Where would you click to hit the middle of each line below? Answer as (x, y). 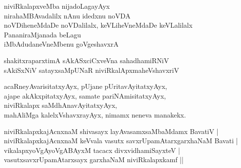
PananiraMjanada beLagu (43, 34)
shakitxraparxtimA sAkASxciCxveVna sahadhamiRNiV (86, 60)
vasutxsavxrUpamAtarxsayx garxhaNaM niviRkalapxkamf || (94, 160)
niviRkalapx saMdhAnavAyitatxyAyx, (61, 105)
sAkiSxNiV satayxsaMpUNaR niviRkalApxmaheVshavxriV (92, 70)
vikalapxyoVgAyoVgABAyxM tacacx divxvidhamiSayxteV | (92, 150)
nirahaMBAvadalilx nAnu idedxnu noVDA (67, 15)
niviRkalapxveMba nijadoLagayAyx (57, 6)
